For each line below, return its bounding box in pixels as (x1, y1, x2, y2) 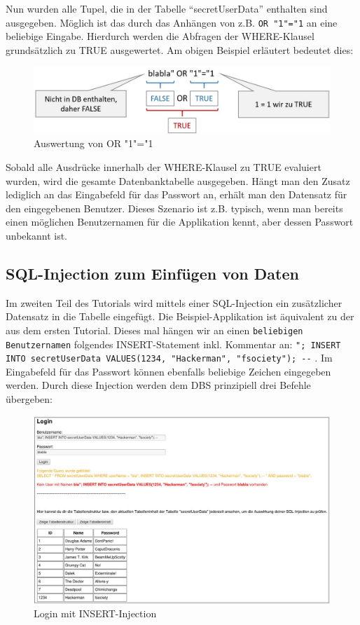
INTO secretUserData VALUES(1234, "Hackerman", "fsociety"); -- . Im (6, 350, 333, 365)
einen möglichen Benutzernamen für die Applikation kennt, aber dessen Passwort (6, 214, 354, 229)
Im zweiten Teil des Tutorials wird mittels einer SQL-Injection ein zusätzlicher (6, 295, 342, 310)
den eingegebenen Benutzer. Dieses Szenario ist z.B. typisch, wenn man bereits (6, 200, 343, 215)
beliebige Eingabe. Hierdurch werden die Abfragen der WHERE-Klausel (6, 29, 314, 43)
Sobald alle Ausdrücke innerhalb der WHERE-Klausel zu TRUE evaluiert (6, 159, 321, 174)
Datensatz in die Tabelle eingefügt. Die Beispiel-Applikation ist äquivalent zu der (6, 309, 354, 324)
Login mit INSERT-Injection (34, 606, 157, 621)
